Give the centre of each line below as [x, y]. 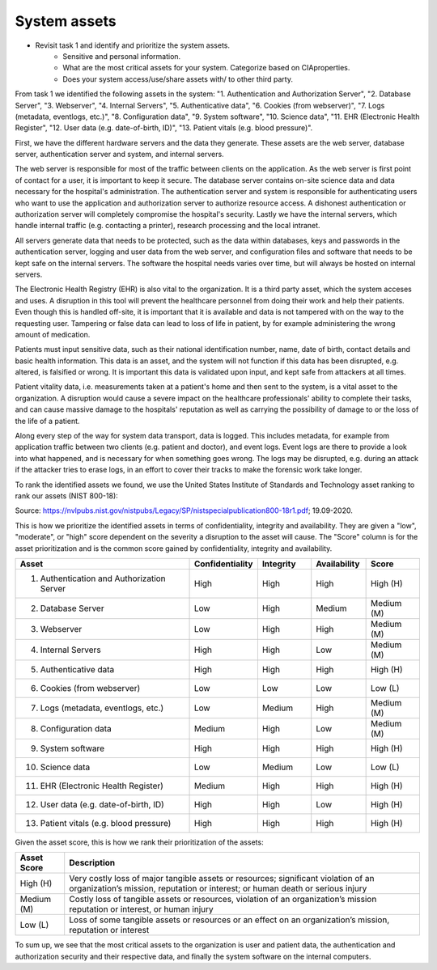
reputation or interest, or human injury [141, 909]
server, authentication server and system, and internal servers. [119, 155]
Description [92, 863]
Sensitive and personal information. [122, 56]
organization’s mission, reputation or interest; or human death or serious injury [218, 888]
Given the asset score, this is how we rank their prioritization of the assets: [139, 842]
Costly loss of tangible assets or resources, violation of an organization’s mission [223, 900]
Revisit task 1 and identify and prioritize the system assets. [133, 45]
